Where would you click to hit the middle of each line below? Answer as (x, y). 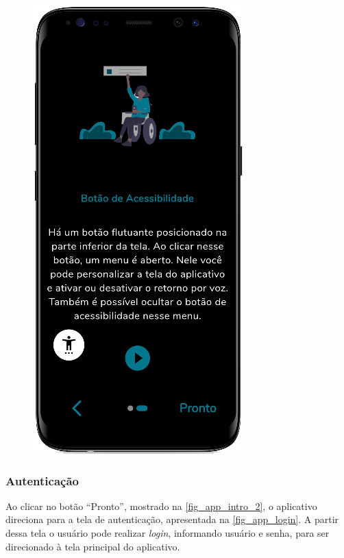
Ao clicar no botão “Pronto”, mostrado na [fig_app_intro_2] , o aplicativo (161, 506)
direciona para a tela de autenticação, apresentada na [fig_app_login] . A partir (172, 519)
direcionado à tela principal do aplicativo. (93, 546)
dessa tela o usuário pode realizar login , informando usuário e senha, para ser (168, 533)
